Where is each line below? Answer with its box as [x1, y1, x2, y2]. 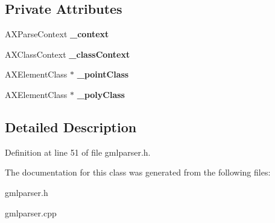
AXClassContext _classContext [5, 47, 130, 60]
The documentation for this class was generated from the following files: [5, 166, 271, 179]
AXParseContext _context [5, 28, 109, 40]
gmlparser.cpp [5, 206, 57, 219]
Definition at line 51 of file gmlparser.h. [5, 145, 151, 158]
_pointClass [77, 68, 129, 81]
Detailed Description [5, 117, 137, 136]
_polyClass [77, 88, 125, 100]
